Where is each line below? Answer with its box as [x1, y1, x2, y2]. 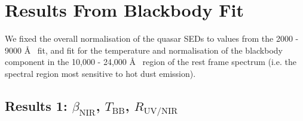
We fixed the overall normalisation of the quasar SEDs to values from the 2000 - [5, 32, 299, 45]
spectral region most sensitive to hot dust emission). [5, 67, 196, 79]
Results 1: [5, 96, 68, 114]
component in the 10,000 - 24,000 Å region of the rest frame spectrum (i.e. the [5, 55, 296, 68]
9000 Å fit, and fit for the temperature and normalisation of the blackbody [5, 44, 283, 56]
